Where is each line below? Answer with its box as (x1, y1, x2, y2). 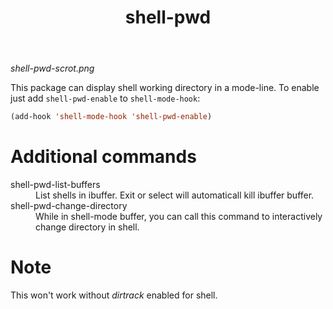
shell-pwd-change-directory (10, 200, 128, 211)
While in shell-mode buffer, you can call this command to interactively (35, 211, 323, 222)
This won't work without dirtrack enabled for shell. (10, 289, 218, 301)
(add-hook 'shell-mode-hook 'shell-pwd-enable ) (10, 112, 213, 122)
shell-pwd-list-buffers (10, 179, 101, 190)
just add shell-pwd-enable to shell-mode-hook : (10, 92, 201, 105)
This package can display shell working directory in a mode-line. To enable (10, 82, 320, 94)
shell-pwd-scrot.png (10, 62, 95, 75)
